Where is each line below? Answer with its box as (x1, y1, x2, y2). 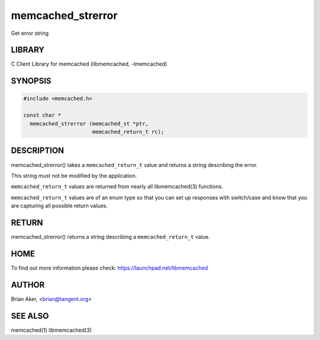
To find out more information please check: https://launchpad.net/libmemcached (11, 264, 209, 271)
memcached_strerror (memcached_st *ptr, (30, 120, 149, 127)
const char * (23, 112, 62, 118)
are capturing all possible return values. (11, 202, 108, 210)
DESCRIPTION (11, 146, 65, 156)
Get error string (11, 30, 49, 37)
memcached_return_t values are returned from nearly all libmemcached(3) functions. (11, 183, 223, 190)
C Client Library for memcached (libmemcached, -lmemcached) (11, 60, 168, 68)
